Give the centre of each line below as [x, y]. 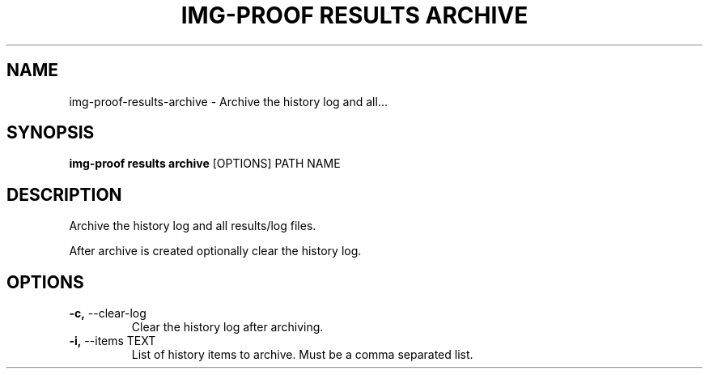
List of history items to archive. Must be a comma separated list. [302, 355]
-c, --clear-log [108, 313]
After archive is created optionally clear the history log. [215, 251]
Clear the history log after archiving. [227, 327]
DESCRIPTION [64, 194]
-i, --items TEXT [113, 341]
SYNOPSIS [51, 133]
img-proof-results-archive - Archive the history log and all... [228, 101]
